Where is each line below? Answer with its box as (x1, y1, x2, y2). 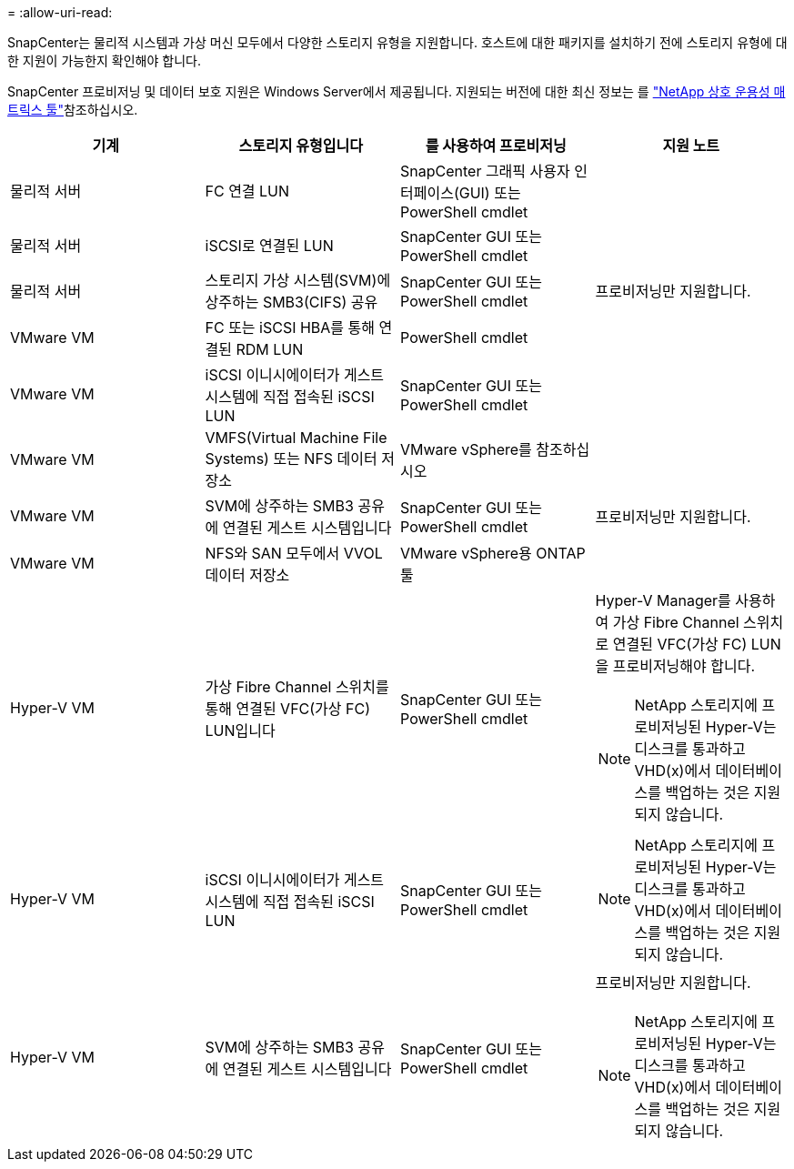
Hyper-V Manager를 (595, 591, 731, 610)
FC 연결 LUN (205, 182, 290, 200)
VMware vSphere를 (400, 440, 532, 459)
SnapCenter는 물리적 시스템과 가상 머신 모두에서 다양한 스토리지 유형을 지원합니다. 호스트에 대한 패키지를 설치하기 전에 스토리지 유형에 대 (7, 35, 788, 50)
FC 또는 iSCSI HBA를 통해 (205, 318, 376, 337)
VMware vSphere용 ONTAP (400, 544, 586, 562)
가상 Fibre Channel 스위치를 (205, 678, 389, 696)
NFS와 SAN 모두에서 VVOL (205, 544, 383, 562)
